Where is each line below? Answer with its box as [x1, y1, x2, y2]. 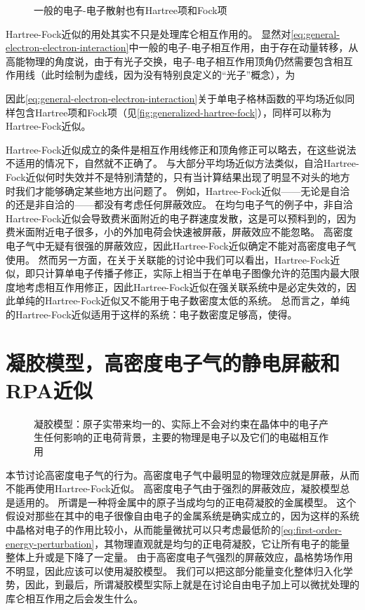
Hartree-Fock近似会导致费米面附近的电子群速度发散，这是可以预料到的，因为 [6, 210, 357, 225]
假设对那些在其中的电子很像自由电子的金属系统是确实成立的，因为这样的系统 [6, 508, 359, 523]
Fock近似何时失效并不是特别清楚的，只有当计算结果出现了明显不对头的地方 [6, 169, 350, 184]
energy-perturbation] [6, 536, 95, 550]
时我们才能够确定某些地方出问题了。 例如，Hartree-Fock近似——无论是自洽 [6, 183, 350, 198]
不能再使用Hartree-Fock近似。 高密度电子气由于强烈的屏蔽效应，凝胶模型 [6, 481, 340, 496]
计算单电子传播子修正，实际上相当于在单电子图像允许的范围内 [44, 266, 330, 280]
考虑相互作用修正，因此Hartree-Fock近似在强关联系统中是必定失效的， [25, 279, 347, 294]
